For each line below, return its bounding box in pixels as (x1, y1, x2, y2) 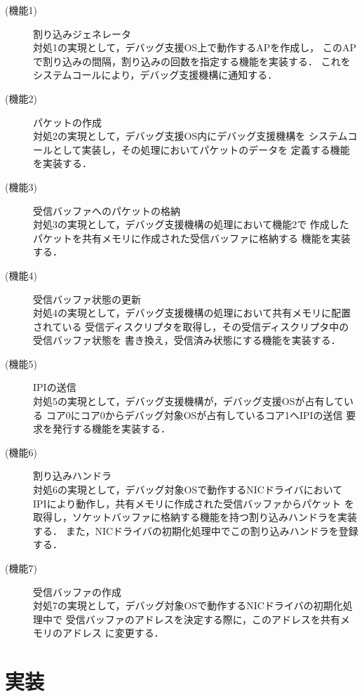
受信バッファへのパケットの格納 (33, 203, 180, 218)
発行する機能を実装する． (52, 421, 170, 436)
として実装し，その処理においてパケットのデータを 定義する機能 (52, 142, 350, 157)
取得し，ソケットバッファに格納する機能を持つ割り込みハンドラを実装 (33, 510, 357, 524)
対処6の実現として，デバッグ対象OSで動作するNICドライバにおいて (33, 482, 343, 497)
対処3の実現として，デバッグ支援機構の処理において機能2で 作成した (33, 217, 349, 232)
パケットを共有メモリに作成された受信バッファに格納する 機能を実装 (33, 230, 351, 245)
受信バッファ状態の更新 (33, 291, 141, 306)
